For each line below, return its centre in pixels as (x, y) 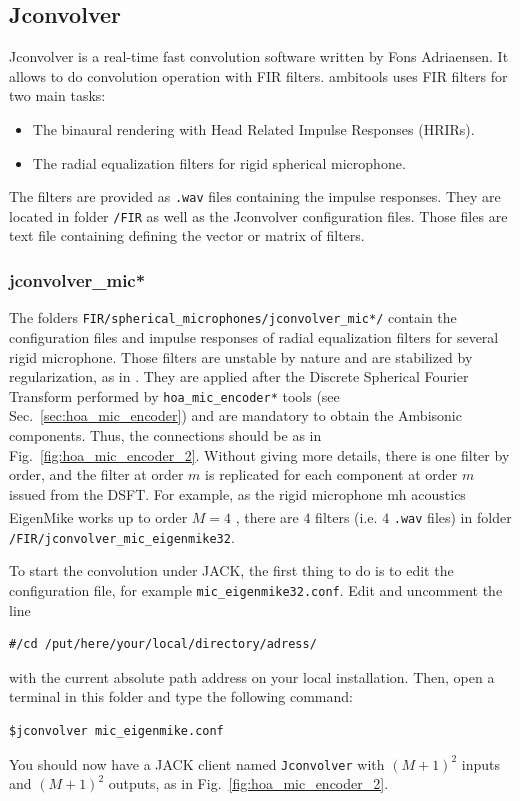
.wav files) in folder (452, 517)
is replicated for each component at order (331, 474)
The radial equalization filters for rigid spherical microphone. (219, 162)
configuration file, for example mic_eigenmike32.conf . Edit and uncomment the (256, 589)
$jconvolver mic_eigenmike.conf (116, 730)
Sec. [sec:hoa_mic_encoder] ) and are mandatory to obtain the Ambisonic (235, 415)
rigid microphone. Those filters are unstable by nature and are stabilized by (241, 356)
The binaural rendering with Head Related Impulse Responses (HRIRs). (253, 128)
